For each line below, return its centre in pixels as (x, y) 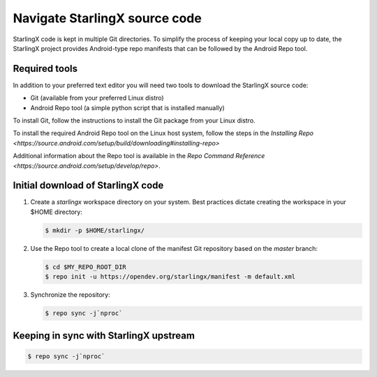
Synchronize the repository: (71, 295)
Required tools (45, 69)
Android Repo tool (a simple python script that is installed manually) (127, 107)
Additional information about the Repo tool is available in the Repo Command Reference (139, 156)
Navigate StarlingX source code (107, 18)
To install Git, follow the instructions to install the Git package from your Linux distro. (134, 121)
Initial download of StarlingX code (88, 186)
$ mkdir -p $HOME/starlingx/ (95, 230)
